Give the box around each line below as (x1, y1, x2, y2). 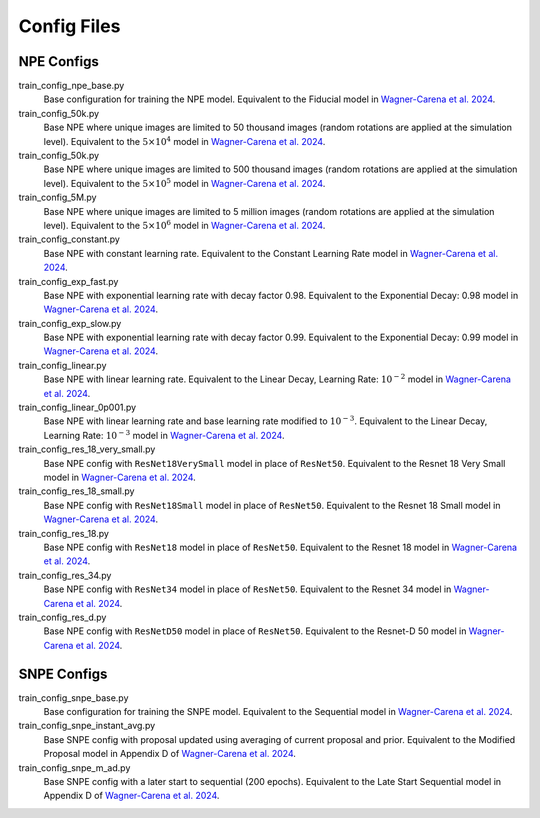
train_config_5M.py (18, 191, 97, 204)
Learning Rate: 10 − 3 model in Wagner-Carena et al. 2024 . (43, 428, 285, 441)
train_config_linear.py (18, 359, 107, 371)
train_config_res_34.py (18, 569, 112, 581)
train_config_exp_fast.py (18, 275, 119, 287)
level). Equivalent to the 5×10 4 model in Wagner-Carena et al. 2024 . (43, 134, 326, 147)
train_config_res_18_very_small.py (18, 443, 156, 455)
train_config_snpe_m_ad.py (18, 761, 131, 774)
